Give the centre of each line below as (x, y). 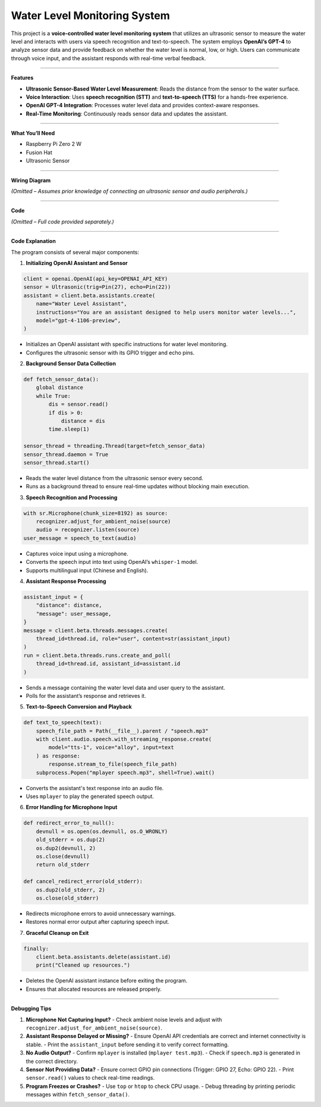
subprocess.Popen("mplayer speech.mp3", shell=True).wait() (125, 772)
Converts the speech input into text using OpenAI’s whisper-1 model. (112, 562)
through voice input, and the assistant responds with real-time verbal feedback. (108, 58)
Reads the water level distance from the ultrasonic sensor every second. (114, 478)
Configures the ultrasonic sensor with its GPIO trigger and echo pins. (110, 353)
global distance (59, 388)
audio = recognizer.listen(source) (88, 530)
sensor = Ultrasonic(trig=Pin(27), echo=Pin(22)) (97, 287)
